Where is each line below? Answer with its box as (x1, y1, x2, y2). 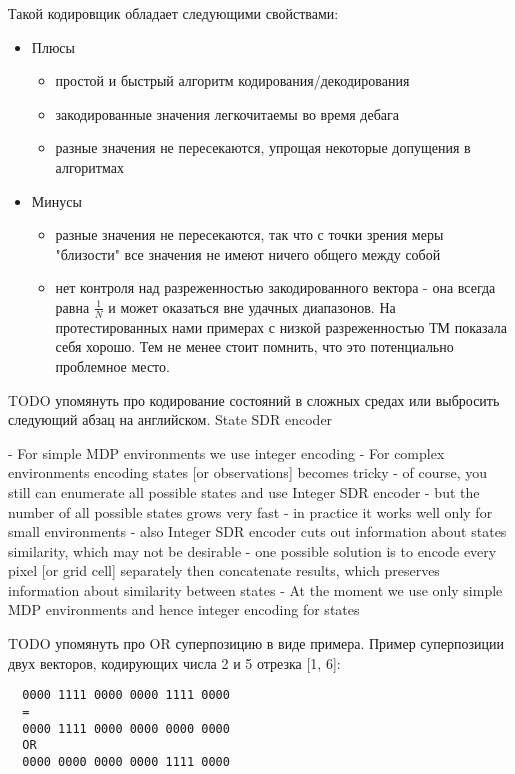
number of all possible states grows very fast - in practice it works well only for (8, 501, 493, 522)
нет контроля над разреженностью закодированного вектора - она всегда (55, 277, 496, 298)
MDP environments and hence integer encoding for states (8, 599, 360, 620)
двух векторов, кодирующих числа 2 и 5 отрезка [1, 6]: (8, 652, 341, 673)
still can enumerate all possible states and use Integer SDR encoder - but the (8, 481, 480, 502)
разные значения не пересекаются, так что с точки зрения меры (55, 224, 444, 245)
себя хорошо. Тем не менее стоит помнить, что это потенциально (55, 336, 454, 357)
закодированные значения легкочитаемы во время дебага (55, 103, 400, 124)
